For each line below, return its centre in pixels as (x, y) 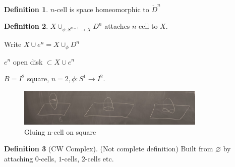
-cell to (147, 26)
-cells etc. (99, 159)
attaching (19, 159)
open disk (28, 61)
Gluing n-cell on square (60, 131)
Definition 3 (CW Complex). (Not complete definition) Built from (109, 149)
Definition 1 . (26, 9)
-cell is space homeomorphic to (102, 9)
